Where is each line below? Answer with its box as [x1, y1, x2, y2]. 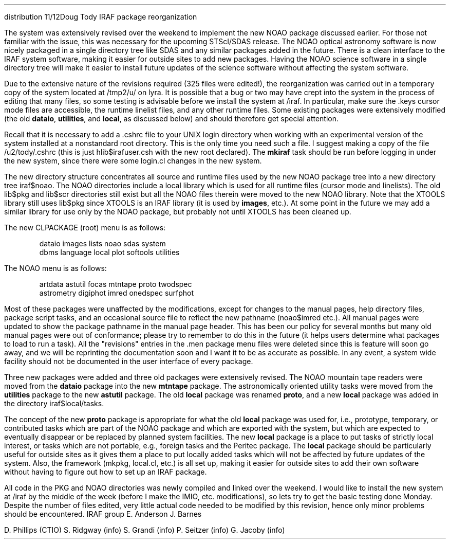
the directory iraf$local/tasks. [4, 399, 104, 408]
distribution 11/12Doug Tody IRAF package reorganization [4, 12, 197, 21]
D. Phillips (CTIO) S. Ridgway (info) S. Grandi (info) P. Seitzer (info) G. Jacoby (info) [4, 526, 285, 534]
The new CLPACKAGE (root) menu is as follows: [4, 223, 166, 232]
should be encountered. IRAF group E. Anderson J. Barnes [4, 510, 202, 518]
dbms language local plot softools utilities [39, 248, 180, 257]
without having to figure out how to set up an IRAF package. [4, 467, 207, 476]
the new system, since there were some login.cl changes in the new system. [4, 156, 262, 165]
